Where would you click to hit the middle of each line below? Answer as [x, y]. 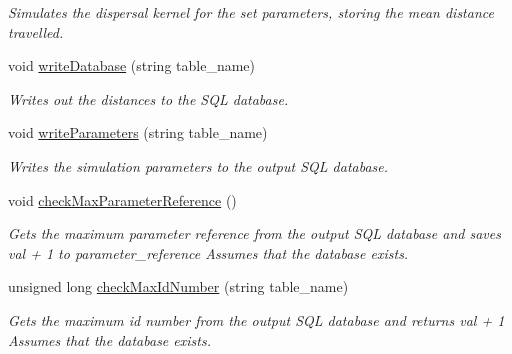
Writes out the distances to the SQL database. [148, 98]
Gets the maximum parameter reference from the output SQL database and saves [254, 233]
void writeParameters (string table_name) [138, 132]
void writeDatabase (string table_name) [131, 65]
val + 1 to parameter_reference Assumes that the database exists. [208, 252]
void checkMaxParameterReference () [122, 199]
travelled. [36, 31]
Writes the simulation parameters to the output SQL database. [198, 165]
